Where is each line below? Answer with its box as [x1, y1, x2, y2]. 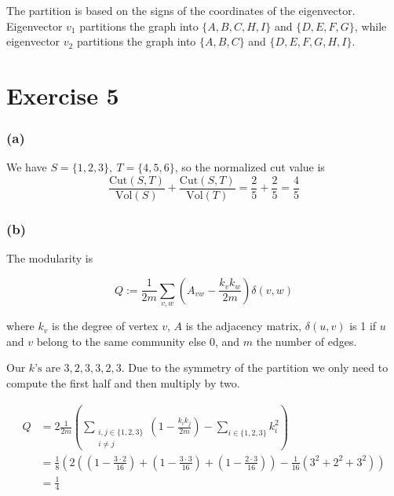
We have [6, 159, 47, 175]
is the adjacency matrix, [185, 318, 302, 334]
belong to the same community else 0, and [36, 333, 240, 349]
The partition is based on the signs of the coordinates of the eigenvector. [6, 2, 356, 18]
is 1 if [349, 318, 377, 334]
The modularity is [6, 250, 93, 266]
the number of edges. [256, 333, 357, 349]
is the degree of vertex [51, 318, 159, 334]
